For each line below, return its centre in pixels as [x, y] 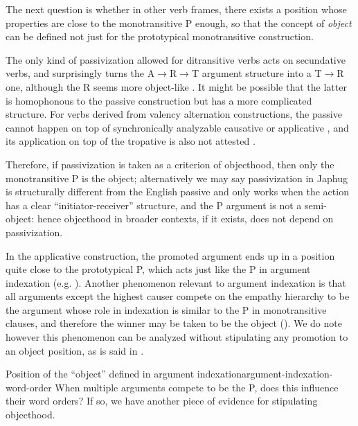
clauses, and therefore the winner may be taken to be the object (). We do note [174, 323]
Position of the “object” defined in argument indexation [124, 374]
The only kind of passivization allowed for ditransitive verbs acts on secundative [176, 59]
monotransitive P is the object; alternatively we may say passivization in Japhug [177, 178]
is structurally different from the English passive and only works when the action [177, 192]
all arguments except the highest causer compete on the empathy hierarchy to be [178, 296]
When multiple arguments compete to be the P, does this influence [197, 387]
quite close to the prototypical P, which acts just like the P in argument [158, 269]
